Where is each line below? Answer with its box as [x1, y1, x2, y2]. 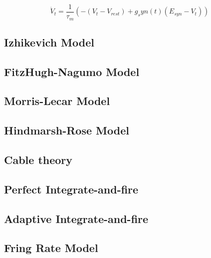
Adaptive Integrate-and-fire [4, 210, 149, 226]
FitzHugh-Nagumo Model [4, 63, 140, 79]
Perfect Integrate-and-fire [4, 181, 139, 196]
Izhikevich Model [4, 34, 94, 49]
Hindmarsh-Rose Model [4, 122, 129, 138]
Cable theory [4, 152, 73, 167]
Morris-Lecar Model [4, 93, 110, 108]
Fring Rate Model [4, 240, 98, 255]
